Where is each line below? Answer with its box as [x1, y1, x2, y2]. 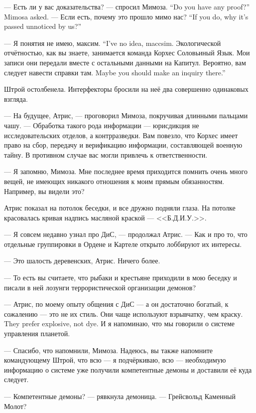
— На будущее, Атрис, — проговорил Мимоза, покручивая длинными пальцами [4, 110, 248, 121]
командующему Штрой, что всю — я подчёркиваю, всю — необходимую [4, 355, 226, 365]
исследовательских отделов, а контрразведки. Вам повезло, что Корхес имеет [4, 130, 238, 140]
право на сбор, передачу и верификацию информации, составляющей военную [4, 140, 243, 150]
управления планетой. [4, 328, 70, 339]
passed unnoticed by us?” [4, 21, 82, 31]
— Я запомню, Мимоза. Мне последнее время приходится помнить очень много [4, 166, 248, 177]
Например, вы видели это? [4, 186, 85, 196]
